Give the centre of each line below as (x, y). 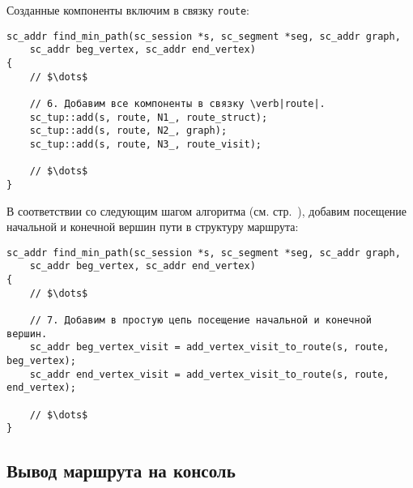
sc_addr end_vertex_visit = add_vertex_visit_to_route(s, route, (209, 374)
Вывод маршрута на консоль (121, 471)
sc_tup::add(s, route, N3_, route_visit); (145, 144)
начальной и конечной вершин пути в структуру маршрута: (153, 227)
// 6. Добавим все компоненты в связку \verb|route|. (177, 103)
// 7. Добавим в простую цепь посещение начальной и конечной (201, 320)
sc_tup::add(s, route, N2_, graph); (128, 131)
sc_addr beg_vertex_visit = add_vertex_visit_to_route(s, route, (209, 347)
